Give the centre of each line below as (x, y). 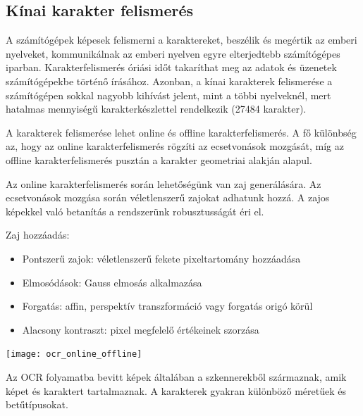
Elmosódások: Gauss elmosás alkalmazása (112, 282)
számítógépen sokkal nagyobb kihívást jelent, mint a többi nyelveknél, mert (168, 95)
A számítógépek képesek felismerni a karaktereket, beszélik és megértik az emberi (181, 40)
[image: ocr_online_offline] (74, 354)
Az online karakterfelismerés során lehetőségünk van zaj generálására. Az (164, 183)
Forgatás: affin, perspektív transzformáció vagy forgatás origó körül (167, 306)
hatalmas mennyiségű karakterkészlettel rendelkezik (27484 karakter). (156, 109)
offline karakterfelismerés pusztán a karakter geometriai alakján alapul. (159, 159)
